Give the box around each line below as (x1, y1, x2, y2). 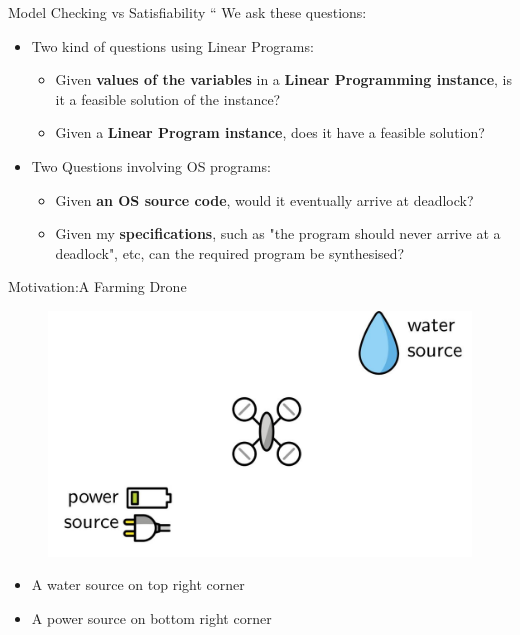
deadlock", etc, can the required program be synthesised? (55, 242, 405, 263)
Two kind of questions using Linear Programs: (31, 35, 314, 56)
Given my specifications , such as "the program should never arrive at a (55, 223, 501, 244)
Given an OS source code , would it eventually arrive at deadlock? (55, 189, 474, 210)
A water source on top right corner (31, 574, 245, 595)
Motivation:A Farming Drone (8, 276, 187, 297)
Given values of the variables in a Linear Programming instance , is (55, 69, 512, 90)
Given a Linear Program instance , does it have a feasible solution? (55, 122, 485, 143)
